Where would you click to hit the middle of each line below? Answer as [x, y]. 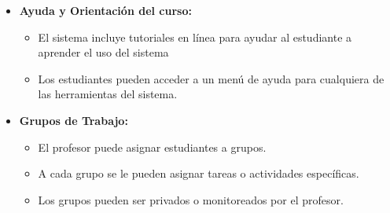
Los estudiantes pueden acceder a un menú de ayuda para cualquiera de [211, 78]
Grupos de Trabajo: [74, 120]
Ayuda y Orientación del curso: [105, 10]
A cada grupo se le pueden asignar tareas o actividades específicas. [199, 173]
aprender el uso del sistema [103, 52]
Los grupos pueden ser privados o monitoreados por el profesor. [191, 199]
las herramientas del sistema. [108, 94]
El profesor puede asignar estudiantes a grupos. [152, 147]
